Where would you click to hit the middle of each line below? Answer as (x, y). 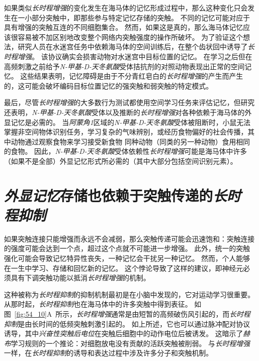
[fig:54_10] (31, 313)
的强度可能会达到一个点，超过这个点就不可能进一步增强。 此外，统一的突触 (127, 248)
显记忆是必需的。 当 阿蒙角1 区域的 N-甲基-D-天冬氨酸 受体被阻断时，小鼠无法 (127, 122)
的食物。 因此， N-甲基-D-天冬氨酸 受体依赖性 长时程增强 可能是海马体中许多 (126, 151)
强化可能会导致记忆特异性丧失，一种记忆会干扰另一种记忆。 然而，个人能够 (127, 258)
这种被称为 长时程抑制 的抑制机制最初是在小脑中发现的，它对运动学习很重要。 (129, 294)
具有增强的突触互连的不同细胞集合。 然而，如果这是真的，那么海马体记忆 (124, 27)
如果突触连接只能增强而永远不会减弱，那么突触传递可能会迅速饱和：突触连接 (129, 238)
